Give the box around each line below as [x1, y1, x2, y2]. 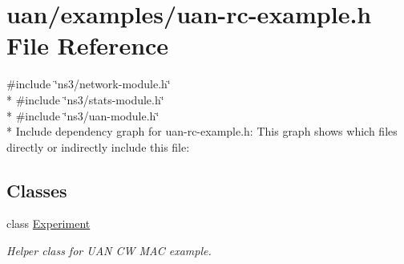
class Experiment [6, 215, 91, 232]
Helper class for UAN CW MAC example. [6, 242, 212, 259]
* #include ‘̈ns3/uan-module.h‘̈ [6, 107, 160, 124]
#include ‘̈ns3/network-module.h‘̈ [6, 75, 171, 92]
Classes [6, 177, 67, 202]
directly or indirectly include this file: [6, 138, 190, 155]
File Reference [6, 29, 169, 62]
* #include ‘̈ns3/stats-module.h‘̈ [6, 91, 164, 108]
